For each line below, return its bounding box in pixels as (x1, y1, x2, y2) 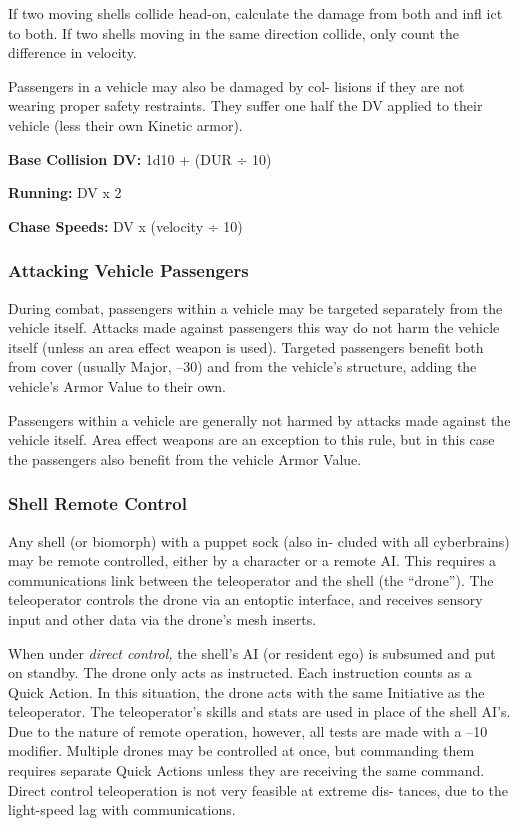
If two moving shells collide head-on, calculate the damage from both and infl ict (8, 3, 503, 23)
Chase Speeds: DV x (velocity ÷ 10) (8, 215, 243, 236)
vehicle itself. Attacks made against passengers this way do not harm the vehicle (8, 317, 500, 338)
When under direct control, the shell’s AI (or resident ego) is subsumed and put (8, 642, 496, 663)
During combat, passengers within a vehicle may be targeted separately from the (8, 297, 503, 318)
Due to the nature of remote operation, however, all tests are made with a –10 (8, 720, 488, 741)
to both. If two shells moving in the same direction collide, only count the (8, 22, 459, 43)
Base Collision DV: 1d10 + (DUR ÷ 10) (8, 148, 272, 169)
